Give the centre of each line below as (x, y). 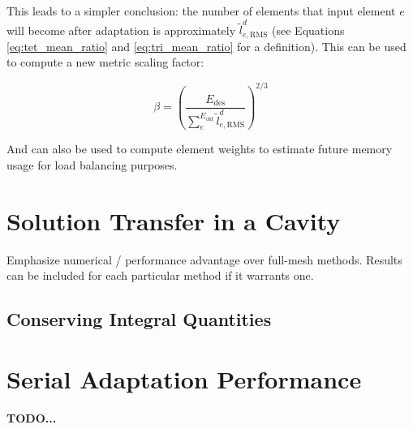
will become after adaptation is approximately (121, 30)
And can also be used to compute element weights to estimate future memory (200, 149)
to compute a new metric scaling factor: (105, 62)
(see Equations (308, 30)
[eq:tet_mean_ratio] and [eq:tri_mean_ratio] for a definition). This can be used (206, 46)
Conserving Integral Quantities (139, 319)
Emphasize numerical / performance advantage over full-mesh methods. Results (204, 259)
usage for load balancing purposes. (92, 165)
